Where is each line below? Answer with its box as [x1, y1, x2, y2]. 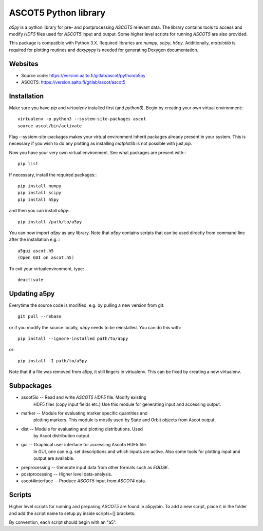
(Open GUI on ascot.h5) [18, 255, 75, 260]
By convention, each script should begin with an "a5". [9, 519, 117, 525]
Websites [9, 59, 38, 68]
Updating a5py [9, 289, 55, 297]
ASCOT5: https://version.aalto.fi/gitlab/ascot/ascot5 [21, 79, 126, 85]
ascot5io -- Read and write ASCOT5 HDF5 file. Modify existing [21, 394, 147, 400]
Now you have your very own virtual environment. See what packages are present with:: [9, 149, 186, 156]
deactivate [18, 277, 44, 282]
